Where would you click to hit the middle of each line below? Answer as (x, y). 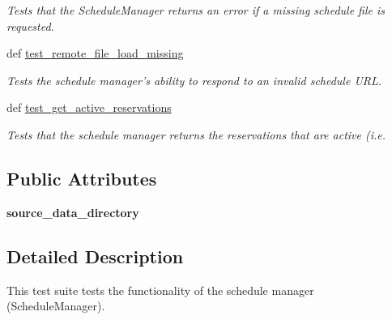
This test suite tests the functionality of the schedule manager (160, 290)
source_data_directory (73, 212)
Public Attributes (82, 178)
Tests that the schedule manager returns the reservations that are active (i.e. (196, 134)
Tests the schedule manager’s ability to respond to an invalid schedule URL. (194, 80)
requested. (30, 26)
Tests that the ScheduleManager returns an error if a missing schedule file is (196, 10)
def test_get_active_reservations (89, 107)
